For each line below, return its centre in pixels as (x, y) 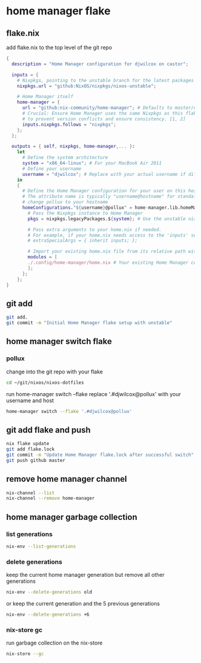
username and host (30, 400)
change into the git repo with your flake (55, 372)
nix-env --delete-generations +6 (48, 615)
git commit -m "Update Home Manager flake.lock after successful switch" (100, 455)
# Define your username (52, 169)
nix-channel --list (31, 493)
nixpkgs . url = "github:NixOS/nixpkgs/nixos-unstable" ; (87, 86)
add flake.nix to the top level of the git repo (59, 47)
